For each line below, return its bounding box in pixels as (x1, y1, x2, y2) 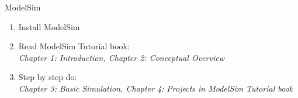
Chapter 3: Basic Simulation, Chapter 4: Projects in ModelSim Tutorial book (18, 82, 293, 94)
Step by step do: (18, 71, 77, 83)
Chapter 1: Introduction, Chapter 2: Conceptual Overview (18, 51, 224, 63)
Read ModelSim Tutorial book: (18, 40, 130, 52)
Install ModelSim (18, 20, 80, 32)
